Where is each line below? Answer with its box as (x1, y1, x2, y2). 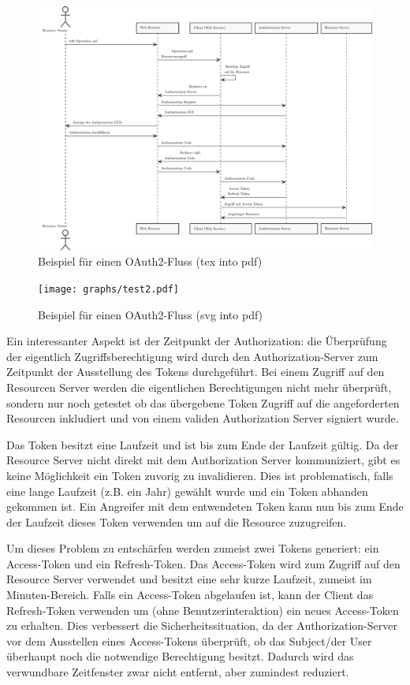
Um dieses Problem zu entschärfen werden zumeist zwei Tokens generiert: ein (6, 540, 379, 557)
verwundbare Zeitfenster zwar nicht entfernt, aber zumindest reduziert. (6, 664, 349, 680)
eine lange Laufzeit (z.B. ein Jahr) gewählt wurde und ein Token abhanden (6, 482, 368, 499)
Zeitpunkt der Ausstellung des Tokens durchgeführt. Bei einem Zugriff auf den (6, 363, 385, 380)
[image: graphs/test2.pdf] (38, 283, 179, 295)
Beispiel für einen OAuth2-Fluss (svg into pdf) (38, 306, 263, 322)
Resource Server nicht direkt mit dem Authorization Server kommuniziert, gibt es (6, 452, 401, 468)
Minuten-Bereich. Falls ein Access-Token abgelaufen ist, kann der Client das (6, 586, 374, 603)
